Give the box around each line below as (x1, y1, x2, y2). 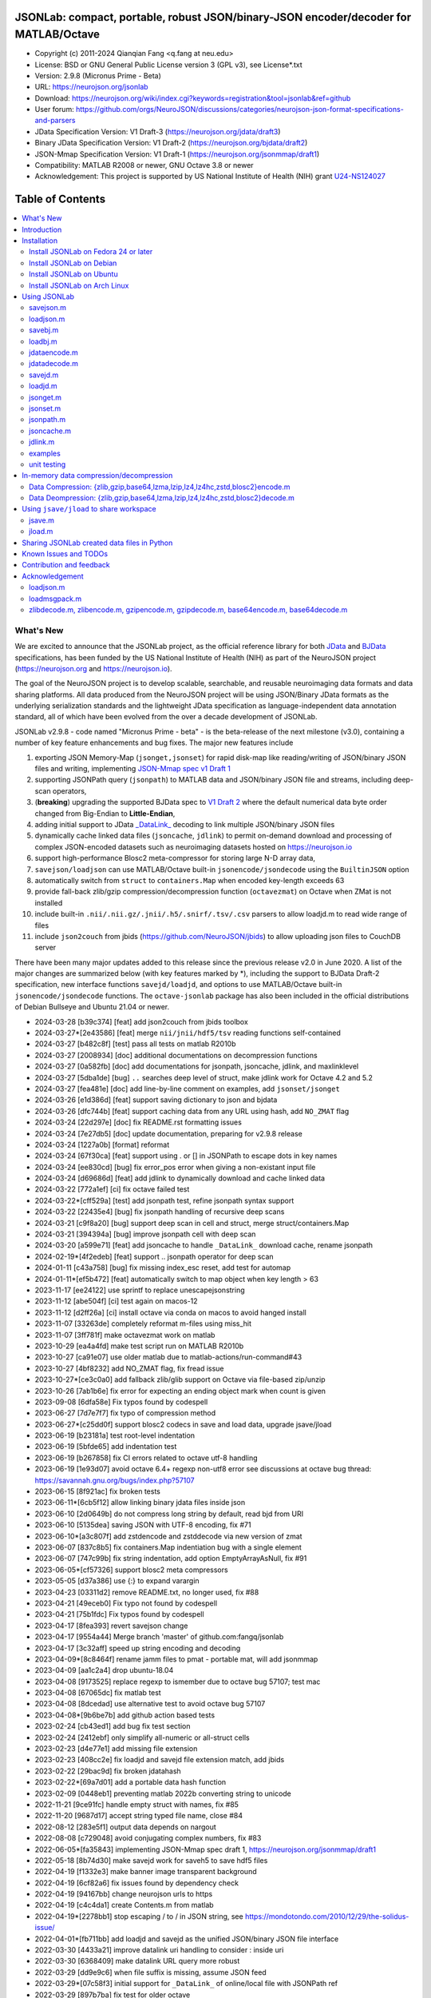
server (34, 943, 57, 953)
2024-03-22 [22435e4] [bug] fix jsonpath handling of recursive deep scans (34, 1207, 285, 1216)
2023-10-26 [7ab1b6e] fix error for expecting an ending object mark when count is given (34, 1386, 326, 1395)
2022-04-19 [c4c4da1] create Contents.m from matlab (34, 1900, 215, 1910)
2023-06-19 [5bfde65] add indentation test (34, 1442, 177, 1451)
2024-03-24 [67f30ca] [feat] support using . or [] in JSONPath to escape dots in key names (34, 1151, 338, 1160)
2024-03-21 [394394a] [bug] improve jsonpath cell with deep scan (34, 1229, 256, 1239)
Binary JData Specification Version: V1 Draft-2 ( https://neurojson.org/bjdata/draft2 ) (34, 138, 308, 148)
